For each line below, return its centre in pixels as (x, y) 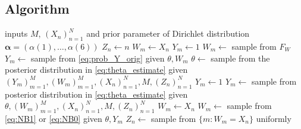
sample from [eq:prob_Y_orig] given (98, 58)
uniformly (274, 118)
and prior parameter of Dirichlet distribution (168, 33)
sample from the (240, 58)
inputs (16, 33)
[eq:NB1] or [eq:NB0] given (54, 118)
